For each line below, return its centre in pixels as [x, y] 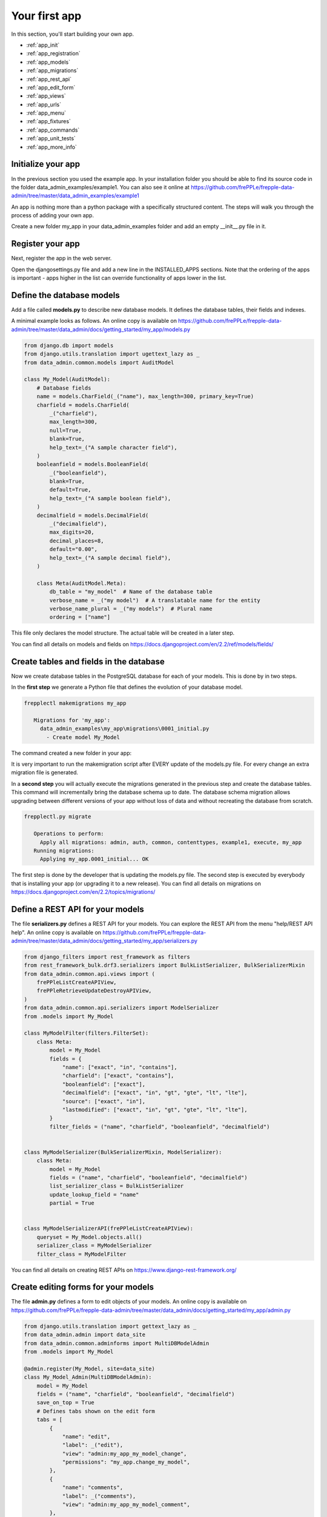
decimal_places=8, [77, 541]
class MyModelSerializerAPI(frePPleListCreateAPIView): [109, 1228]
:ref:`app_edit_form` [51, 87]
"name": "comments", [93, 1488]
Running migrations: [64, 851]
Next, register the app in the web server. [61, 258]
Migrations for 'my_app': [72, 720]
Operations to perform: [69, 834]
